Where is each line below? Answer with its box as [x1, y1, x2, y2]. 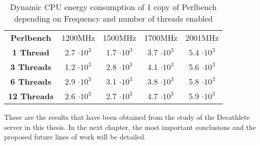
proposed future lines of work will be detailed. [4, 131, 146, 142]
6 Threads [10, 76, 51, 87]
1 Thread [12, 46, 49, 58]
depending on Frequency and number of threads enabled [14, 13, 213, 24]
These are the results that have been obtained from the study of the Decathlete [4, 112, 250, 122]
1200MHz [62, 32, 95, 43]
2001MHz [185, 32, 219, 43]
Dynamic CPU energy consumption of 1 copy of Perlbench [10, 1, 217, 13]
